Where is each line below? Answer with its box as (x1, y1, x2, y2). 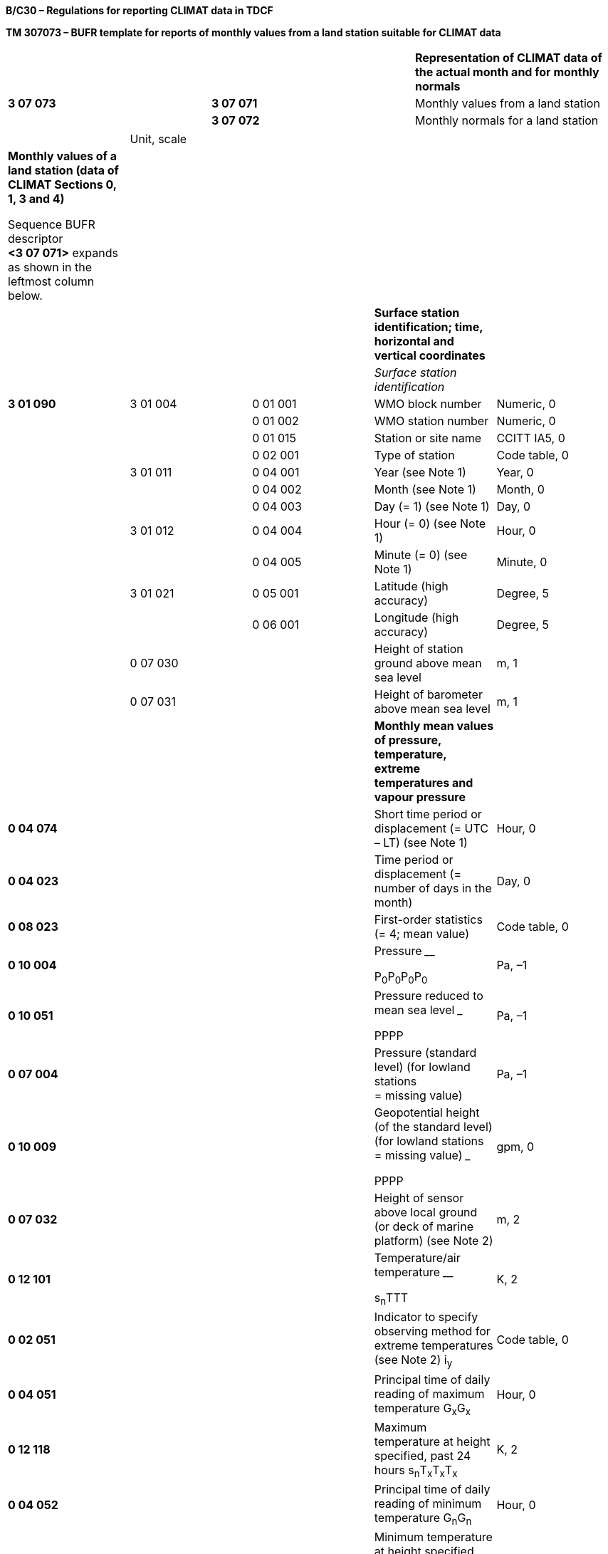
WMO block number (374, 397, 482, 411)
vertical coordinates (374, 348, 486, 363)
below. (8, 288, 43, 303)
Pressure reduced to (374, 989, 483, 1003)
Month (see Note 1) (374, 482, 476, 496)
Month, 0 (496, 482, 545, 496)
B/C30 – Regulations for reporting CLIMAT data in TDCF (6, 4, 273, 16)
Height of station (374, 642, 463, 656)
